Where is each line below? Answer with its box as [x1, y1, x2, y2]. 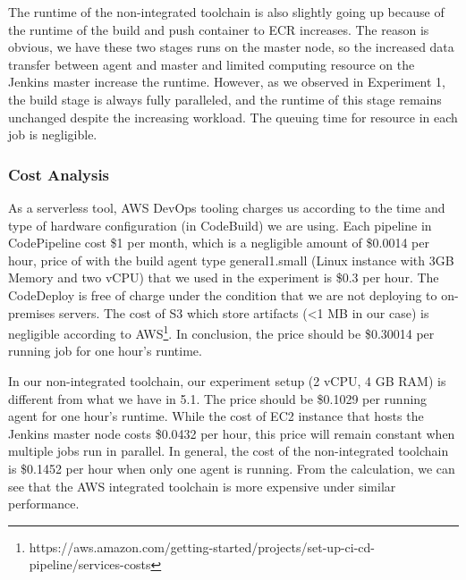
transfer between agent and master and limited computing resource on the [8, 55, 415, 73]
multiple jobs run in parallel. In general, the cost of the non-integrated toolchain [8, 441, 449, 460]
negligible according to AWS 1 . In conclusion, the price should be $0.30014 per [8, 322, 435, 342]
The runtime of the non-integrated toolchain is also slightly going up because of [8, 3, 445, 21]
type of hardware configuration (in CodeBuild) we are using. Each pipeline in [8, 215, 432, 234]
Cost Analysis [8, 163, 110, 185]
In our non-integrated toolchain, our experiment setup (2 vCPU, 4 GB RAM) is [8, 371, 446, 390]
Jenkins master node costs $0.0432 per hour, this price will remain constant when [8, 424, 455, 442]
